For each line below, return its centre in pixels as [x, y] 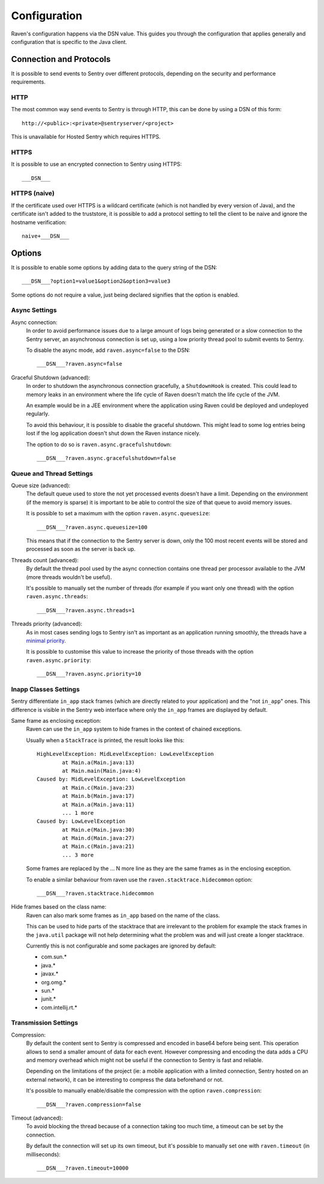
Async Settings [34, 310]
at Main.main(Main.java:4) [102, 771]
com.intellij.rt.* [59, 1007]
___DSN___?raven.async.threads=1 [86, 610]
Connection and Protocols [61, 59]
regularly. [38, 414]
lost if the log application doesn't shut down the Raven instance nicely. [113, 434]
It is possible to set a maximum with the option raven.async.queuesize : [118, 514]
